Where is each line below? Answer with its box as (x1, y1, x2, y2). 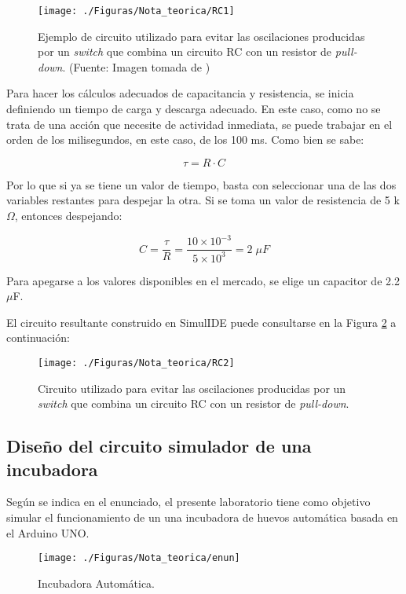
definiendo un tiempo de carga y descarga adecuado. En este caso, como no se (6, 101, 381, 117)
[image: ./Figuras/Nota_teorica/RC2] (38, 357, 235, 368)
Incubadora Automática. (38, 574, 155, 591)
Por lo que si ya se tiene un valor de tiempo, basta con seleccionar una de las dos (6, 176, 397, 192)
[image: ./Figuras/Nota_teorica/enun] (38, 552, 240, 564)
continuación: (6, 329, 70, 346)
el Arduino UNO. (6, 524, 90, 541)
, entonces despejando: (14, 207, 123, 223)
